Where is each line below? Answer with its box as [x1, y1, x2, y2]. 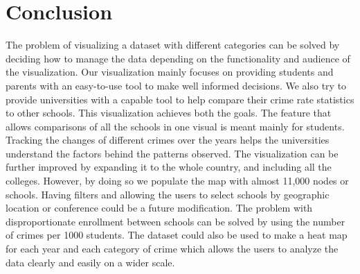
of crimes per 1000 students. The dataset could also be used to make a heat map [6, 228, 348, 242]
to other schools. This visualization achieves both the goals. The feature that [6, 105, 332, 120]
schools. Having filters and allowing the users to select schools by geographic [6, 187, 330, 201]
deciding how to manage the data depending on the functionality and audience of [6, 51, 350, 65]
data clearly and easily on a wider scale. [6, 255, 175, 269]
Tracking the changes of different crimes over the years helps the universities [6, 132, 330, 147]
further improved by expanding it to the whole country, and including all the [6, 160, 332, 174]
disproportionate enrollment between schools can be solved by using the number [6, 214, 345, 228]
